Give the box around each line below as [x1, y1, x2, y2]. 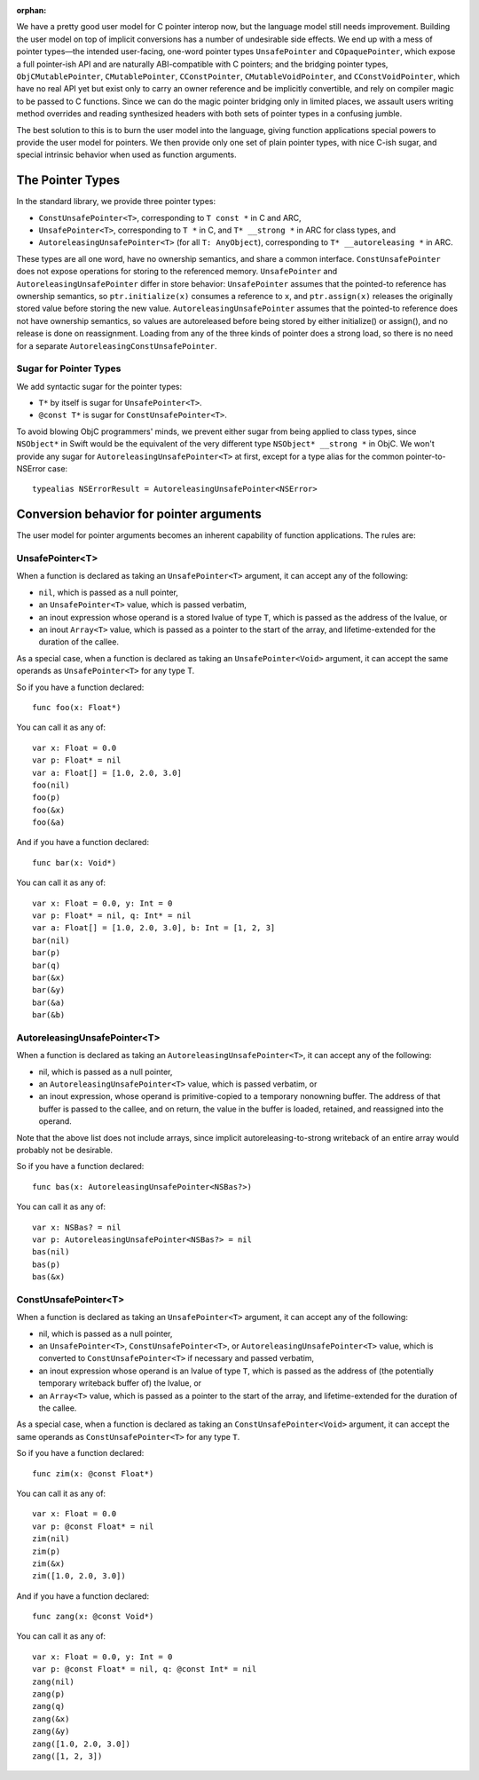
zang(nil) [32, 1676, 75, 1687]
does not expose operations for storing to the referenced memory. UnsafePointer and [16, 266, 338, 277]
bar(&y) [32, 985, 66, 995]
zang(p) [32, 1689, 66, 1699]
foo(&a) [32, 818, 66, 827]
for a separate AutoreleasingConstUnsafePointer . [16, 340, 217, 351]
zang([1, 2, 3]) [32, 1752, 103, 1761]
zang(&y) [32, 1727, 70, 1736]
